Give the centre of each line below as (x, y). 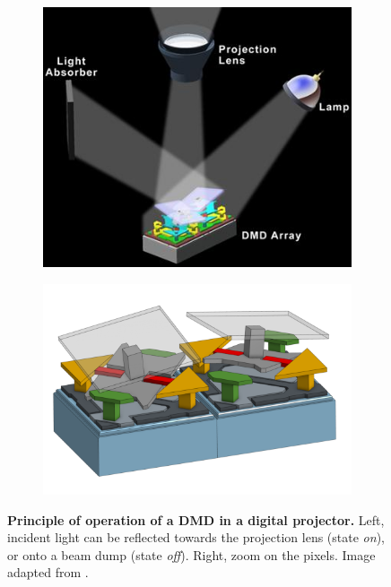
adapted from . (48, 572)
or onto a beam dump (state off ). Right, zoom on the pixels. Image (191, 554)
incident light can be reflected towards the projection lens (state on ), (196, 537)
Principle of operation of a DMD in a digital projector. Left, (196, 519)
